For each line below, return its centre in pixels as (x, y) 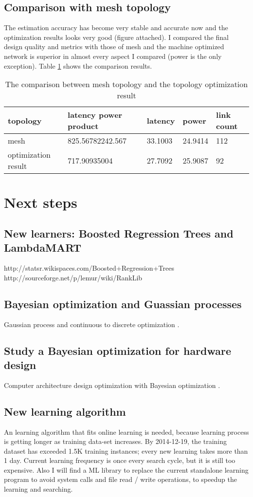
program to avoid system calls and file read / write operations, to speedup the (120, 479)
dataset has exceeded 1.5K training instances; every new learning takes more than (126, 451)
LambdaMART (43, 248)
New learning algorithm (65, 411)
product (83, 126)
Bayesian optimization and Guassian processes (123, 304)
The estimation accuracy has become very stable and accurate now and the (116, 28)
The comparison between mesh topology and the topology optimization (126, 84)
